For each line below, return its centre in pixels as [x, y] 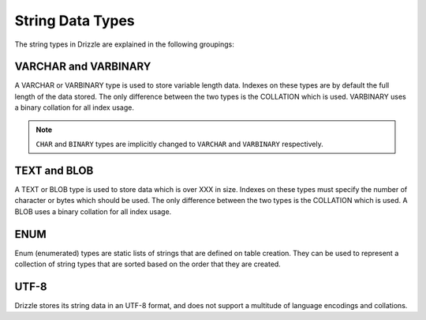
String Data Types [75, 21]
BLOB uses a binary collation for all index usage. [93, 211]
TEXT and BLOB [54, 170]
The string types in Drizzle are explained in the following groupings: [124, 44]
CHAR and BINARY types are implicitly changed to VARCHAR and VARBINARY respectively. [179, 144]
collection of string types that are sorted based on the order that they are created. [148, 264]
